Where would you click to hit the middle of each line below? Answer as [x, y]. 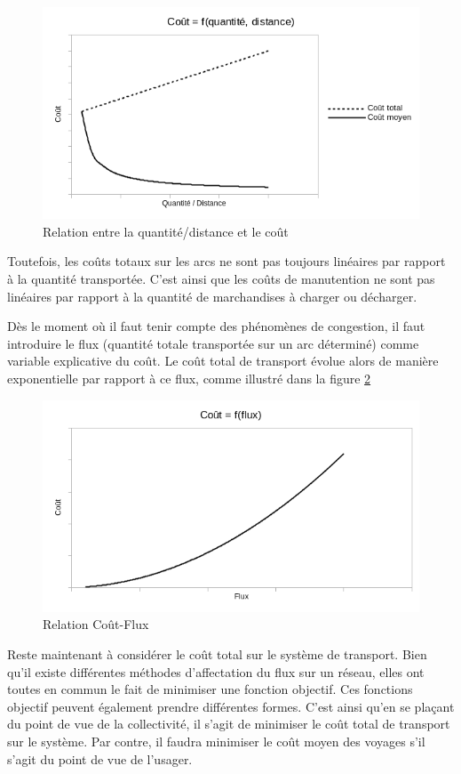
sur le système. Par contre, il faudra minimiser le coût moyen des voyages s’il [216, 742]
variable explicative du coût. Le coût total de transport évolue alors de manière [223, 361]
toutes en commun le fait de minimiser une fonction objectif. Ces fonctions [210, 689]
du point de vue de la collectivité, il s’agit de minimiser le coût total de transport [229, 724]
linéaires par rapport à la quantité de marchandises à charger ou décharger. [212, 296]
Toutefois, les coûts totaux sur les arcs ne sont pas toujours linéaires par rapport [227, 261]
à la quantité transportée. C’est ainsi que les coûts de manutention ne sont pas [221, 279]
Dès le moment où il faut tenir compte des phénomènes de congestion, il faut [216, 326]
